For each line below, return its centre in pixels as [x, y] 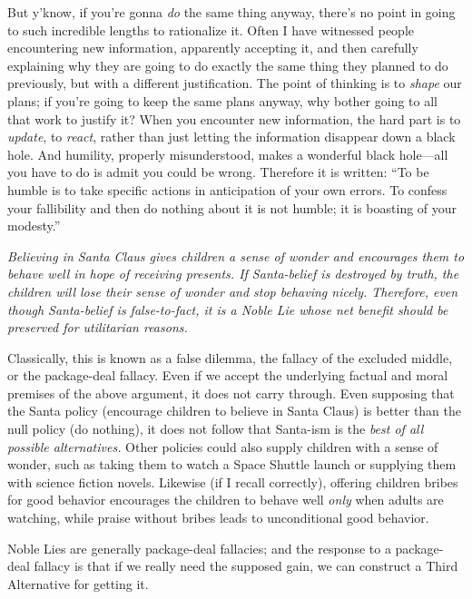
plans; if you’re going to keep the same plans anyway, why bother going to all [222, 100]
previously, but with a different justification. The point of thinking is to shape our [235, 83]
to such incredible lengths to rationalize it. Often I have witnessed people [211, 29]
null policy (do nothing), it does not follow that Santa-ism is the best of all [216, 429]
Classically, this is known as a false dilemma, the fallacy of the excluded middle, [230, 357]
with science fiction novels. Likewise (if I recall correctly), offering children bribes [233, 481]
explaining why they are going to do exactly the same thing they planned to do [228, 65]
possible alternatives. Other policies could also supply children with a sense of [223, 446]
